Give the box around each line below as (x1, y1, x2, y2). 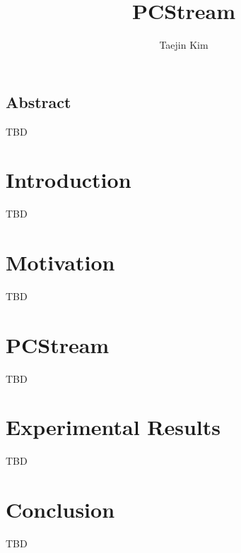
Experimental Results (6, 412, 221, 441)
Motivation (6, 248, 115, 277)
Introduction (6, 165, 131, 194)
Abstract (6, 90, 71, 112)
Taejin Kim (159, 37, 208, 52)
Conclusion (6, 495, 115, 524)
